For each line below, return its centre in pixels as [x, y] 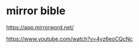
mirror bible [36, 11]
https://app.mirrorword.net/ [40, 27]
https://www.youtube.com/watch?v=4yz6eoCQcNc [69, 39]
